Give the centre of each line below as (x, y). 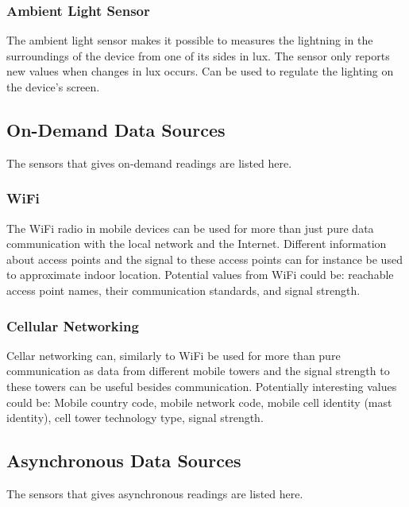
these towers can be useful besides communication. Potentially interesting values (202, 386)
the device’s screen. (53, 87)
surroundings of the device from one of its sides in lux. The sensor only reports (198, 55)
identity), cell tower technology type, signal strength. (135, 418)
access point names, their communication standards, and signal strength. (183, 290)
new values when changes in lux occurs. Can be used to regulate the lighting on (200, 71)
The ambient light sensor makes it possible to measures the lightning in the (190, 40)
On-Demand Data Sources (116, 129)
